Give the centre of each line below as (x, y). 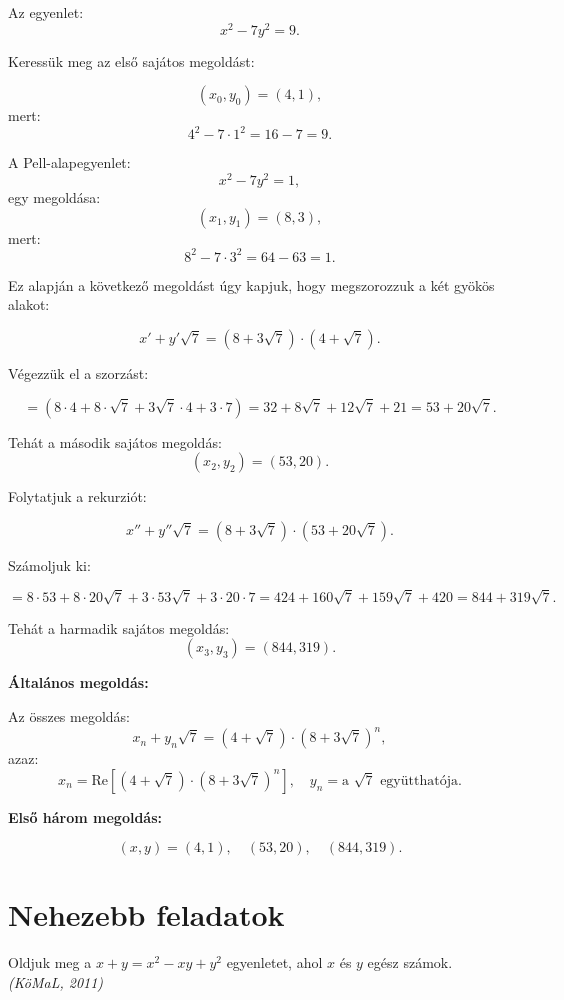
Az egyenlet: (46, 12)
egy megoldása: (54, 197)
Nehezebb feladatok (146, 914)
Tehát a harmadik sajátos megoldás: (119, 627)
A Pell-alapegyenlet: (69, 162)
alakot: (29, 304)
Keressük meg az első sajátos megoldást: (131, 60)
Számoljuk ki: (49, 564)
